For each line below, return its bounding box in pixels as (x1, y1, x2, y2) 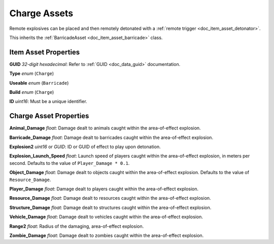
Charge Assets (9, 8, 74, 19)
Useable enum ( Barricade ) (9, 80, 69, 86)
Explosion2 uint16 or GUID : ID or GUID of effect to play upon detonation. (9, 144, 161, 150)
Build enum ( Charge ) (9, 89, 54, 95)
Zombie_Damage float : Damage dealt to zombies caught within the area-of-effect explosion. (9, 232, 204, 238)
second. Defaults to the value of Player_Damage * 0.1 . (9, 160, 130, 166)
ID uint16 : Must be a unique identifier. (9, 98, 87, 104)
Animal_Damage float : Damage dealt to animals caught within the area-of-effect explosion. (9, 125, 201, 131)
